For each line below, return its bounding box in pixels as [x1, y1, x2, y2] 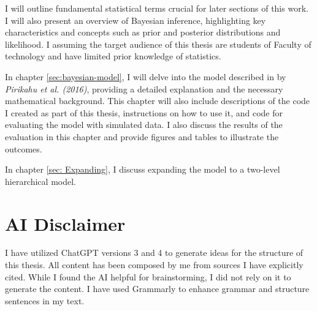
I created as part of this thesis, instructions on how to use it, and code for [5, 106, 283, 119]
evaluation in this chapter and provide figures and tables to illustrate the [5, 130, 279, 143]
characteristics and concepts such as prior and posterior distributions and [5, 26, 281, 39]
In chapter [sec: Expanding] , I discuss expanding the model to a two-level [5, 163, 280, 176]
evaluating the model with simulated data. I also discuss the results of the [5, 118, 283, 131]
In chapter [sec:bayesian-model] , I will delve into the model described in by [5, 70, 286, 83]
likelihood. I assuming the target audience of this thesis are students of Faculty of [5, 37, 311, 50]
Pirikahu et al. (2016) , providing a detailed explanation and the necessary [5, 82, 283, 95]
